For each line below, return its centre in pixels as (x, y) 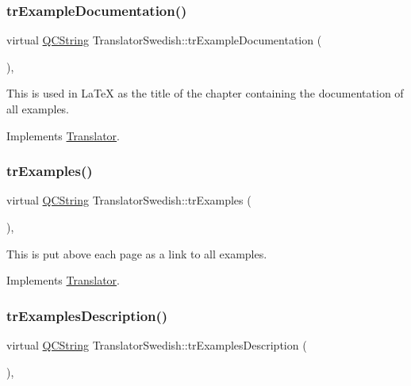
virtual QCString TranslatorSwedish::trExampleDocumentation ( (164, 40)
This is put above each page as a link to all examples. (137, 253)
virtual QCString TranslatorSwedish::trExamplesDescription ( (157, 345)
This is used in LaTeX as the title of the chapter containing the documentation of (205, 93)
